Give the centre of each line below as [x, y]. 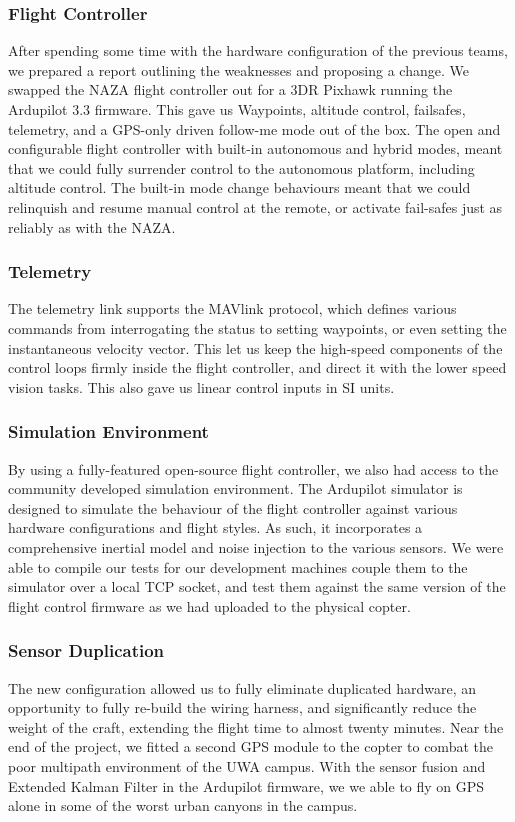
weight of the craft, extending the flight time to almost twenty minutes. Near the [256, 726]
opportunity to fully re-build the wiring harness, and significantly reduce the [242, 707]
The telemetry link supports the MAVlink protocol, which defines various [232, 308]
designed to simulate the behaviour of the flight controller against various [233, 507]
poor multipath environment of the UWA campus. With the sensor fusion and [247, 765]
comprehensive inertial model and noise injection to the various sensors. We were [256, 546]
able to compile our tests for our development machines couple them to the [238, 566]
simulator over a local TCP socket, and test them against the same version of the [257, 586]
